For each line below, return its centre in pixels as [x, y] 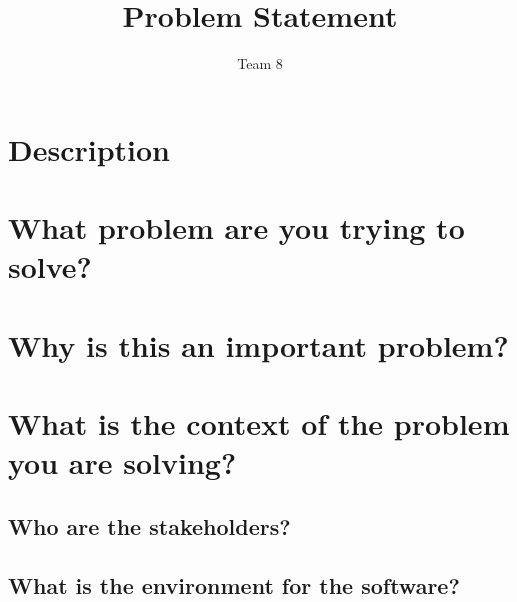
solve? [50, 266]
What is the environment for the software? [234, 584]
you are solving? [122, 462]
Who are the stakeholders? [149, 525]
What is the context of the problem [259, 423]
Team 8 [260, 63]
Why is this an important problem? [258, 344]
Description [89, 148]
